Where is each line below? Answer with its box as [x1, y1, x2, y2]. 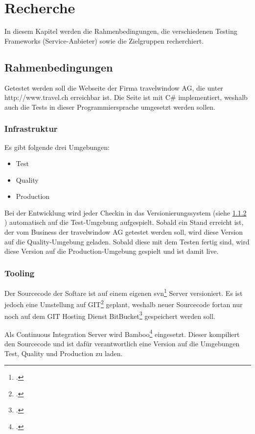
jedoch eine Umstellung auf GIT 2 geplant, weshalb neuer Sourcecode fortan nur [4, 298, 243, 309]
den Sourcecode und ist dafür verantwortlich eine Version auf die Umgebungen [4, 338, 240, 349]
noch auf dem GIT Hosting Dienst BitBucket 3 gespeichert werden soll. [4, 309, 215, 321]
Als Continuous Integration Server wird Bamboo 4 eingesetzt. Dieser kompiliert [4, 327, 240, 339]
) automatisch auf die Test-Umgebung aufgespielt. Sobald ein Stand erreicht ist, [4, 217, 244, 227]
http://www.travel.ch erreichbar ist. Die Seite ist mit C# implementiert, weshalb [4, 92, 248, 102]
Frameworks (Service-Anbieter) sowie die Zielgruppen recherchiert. [4, 35, 204, 46]
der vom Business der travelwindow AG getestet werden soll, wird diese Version [4, 227, 243, 237]
